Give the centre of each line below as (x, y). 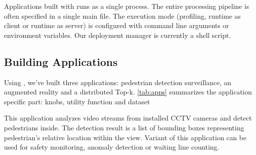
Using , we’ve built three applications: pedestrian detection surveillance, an (118, 82)
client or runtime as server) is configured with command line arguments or (117, 25)
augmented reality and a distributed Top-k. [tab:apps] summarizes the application (128, 92)
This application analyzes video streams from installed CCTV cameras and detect (128, 118)
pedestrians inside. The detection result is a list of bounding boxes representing (124, 127)
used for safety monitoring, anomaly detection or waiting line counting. (112, 147)
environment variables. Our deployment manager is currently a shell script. (118, 35)
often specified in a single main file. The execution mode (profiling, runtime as (123, 15)
